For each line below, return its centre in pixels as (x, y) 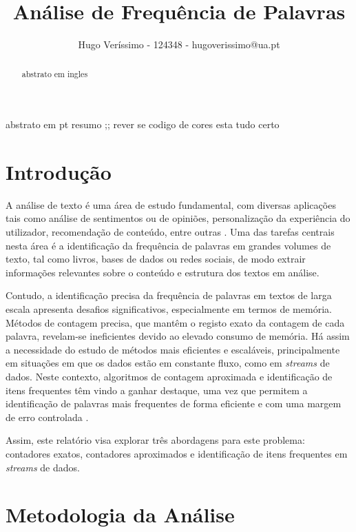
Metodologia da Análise (120, 514)
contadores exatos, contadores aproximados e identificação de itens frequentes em (177, 453)
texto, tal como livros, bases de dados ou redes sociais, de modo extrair (156, 259)
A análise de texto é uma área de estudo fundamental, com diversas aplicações (171, 204)
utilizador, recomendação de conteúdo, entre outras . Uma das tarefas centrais (170, 232)
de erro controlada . (47, 417)
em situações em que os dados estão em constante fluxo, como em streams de (168, 363)
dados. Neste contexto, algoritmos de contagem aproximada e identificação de (169, 377)
